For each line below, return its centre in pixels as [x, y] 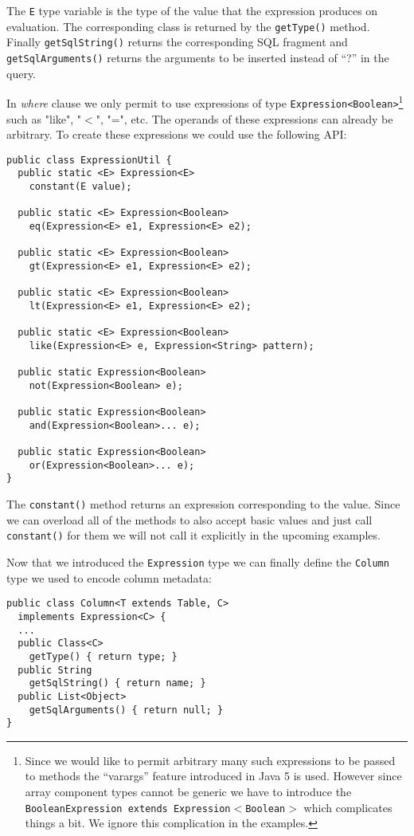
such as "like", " [44, 118]
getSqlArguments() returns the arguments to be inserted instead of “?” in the [198, 57]
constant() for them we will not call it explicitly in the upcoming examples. [193, 535]
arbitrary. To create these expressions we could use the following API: [177, 134]
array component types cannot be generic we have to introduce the [188, 792]
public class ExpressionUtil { [89, 160]
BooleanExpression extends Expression [128, 809]
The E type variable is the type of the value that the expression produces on [192, 10]
